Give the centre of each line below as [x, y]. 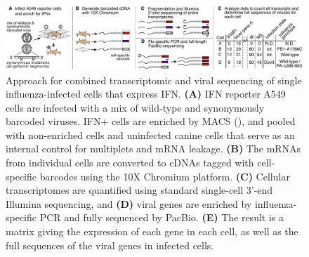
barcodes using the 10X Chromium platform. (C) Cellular [165, 176]
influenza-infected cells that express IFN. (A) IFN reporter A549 [146, 94]
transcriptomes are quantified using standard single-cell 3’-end [139, 190]
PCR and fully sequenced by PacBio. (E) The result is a [162, 217]
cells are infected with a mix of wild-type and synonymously [135, 107]
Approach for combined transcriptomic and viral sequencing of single [154, 80]
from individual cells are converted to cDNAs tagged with [130, 163]
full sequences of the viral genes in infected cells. [110, 245]
